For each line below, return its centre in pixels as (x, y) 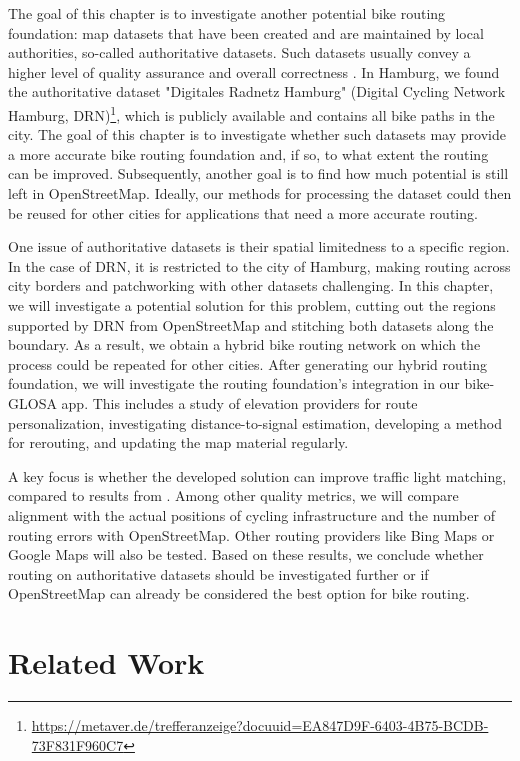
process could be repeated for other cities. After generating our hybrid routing (247, 363)
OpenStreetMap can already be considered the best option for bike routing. (239, 593)
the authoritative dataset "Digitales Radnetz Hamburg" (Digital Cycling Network (257, 91)
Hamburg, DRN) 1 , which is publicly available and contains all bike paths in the (251, 113)
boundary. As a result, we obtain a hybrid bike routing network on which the (244, 344)
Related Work (106, 662)
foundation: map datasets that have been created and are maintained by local (246, 32)
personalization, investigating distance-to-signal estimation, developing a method (255, 422)
